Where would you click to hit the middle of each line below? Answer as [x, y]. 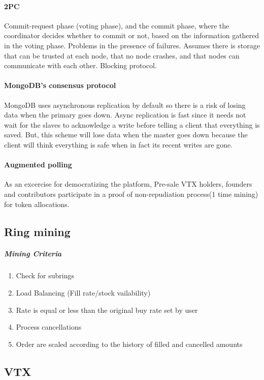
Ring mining [37, 231]
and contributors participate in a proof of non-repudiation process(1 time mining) [131, 194]
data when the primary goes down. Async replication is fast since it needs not [125, 115]
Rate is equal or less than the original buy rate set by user [107, 310]
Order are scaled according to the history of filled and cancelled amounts [129, 344]
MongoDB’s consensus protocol [60, 85]
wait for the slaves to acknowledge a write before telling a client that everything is [132, 124]
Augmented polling [38, 165]
